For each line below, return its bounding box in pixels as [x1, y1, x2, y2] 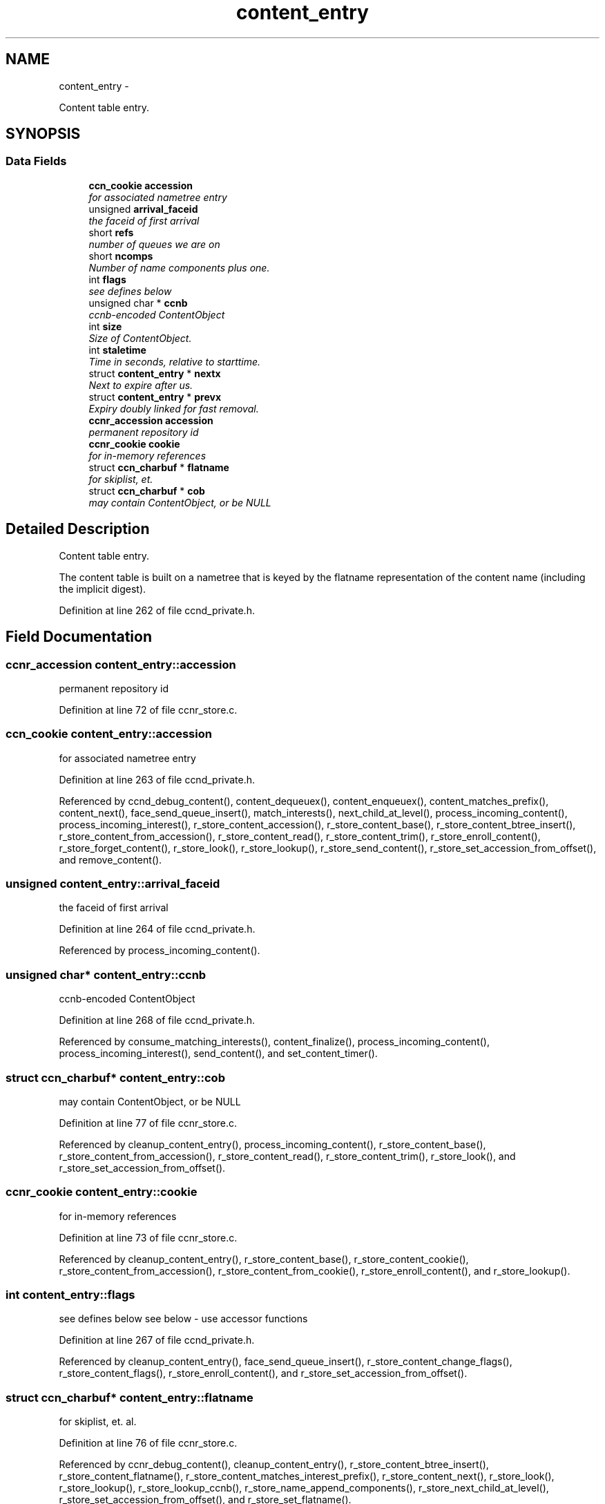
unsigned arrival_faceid [88, 202, 198, 215]
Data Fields [6, 154, 67, 169]
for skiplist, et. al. [59, 1416, 137, 1428]
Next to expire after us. [88, 379, 193, 391]
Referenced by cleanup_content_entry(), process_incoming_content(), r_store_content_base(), [59, 1138, 486, 1150]
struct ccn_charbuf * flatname [88, 461, 229, 473]
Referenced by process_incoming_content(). [59, 944, 260, 957]
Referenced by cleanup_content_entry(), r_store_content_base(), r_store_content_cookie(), [59, 1253, 469, 1265]
